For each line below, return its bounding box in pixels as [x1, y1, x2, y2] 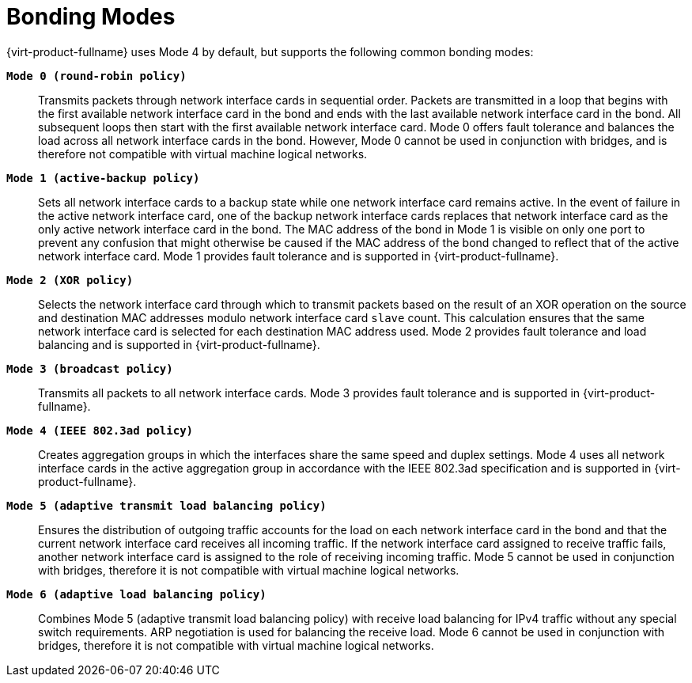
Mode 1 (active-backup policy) [6, 171, 200, 184]
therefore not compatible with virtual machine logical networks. [38, 146, 368, 161]
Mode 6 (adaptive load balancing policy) [6, 587, 267, 601]
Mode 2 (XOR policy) [6, 273, 134, 286]
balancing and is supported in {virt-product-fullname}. [38, 337, 320, 351]
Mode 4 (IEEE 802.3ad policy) [6, 423, 194, 437]
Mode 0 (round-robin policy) [6, 69, 187, 82]
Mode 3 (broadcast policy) [6, 362, 173, 375]
